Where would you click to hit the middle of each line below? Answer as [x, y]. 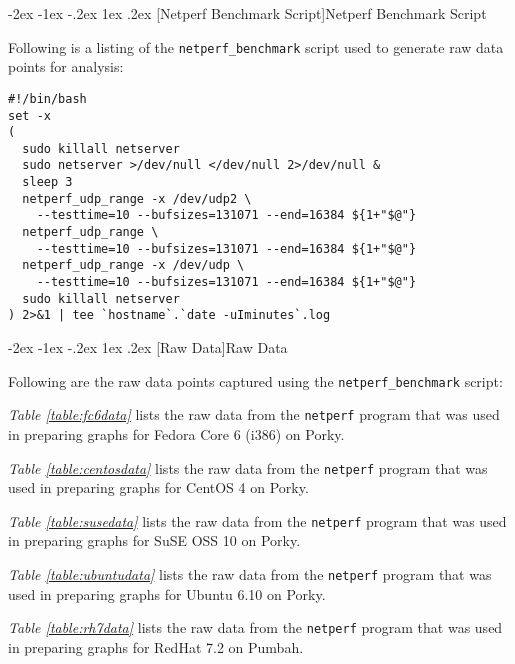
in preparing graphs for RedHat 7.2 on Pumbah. [156, 646]
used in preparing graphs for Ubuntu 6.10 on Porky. [167, 593]
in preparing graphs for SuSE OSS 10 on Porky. [154, 540]
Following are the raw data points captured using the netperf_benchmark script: [255, 380]
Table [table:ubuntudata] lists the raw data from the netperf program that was [250, 574]
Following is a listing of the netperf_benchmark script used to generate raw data [256, 46]
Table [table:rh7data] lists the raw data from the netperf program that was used [255, 627]
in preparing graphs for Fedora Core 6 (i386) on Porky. [176, 433]
